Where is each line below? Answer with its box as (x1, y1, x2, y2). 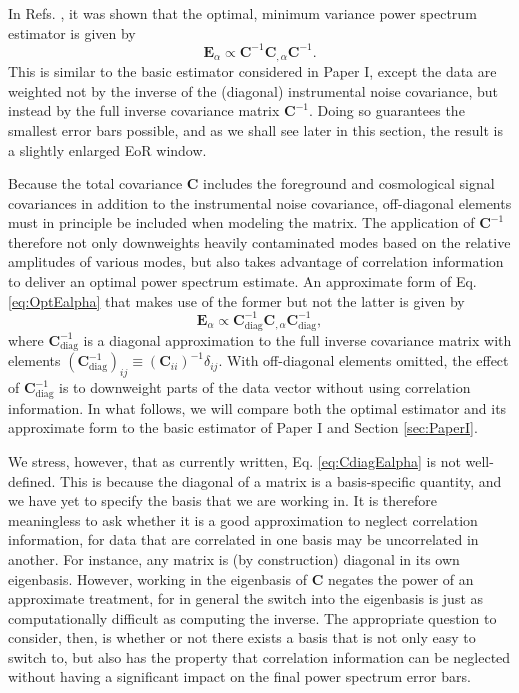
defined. (8, 470, 56, 491)
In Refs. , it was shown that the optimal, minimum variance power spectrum (8, 3, 477, 23)
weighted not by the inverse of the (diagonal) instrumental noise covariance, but (8, 80, 498, 101)
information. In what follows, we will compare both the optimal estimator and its (8, 397, 507, 418)
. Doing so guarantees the (308, 100, 465, 121)
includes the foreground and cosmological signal (203, 173, 495, 194)
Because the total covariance (8, 173, 183, 194)
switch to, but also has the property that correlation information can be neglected (8, 646, 511, 667)
